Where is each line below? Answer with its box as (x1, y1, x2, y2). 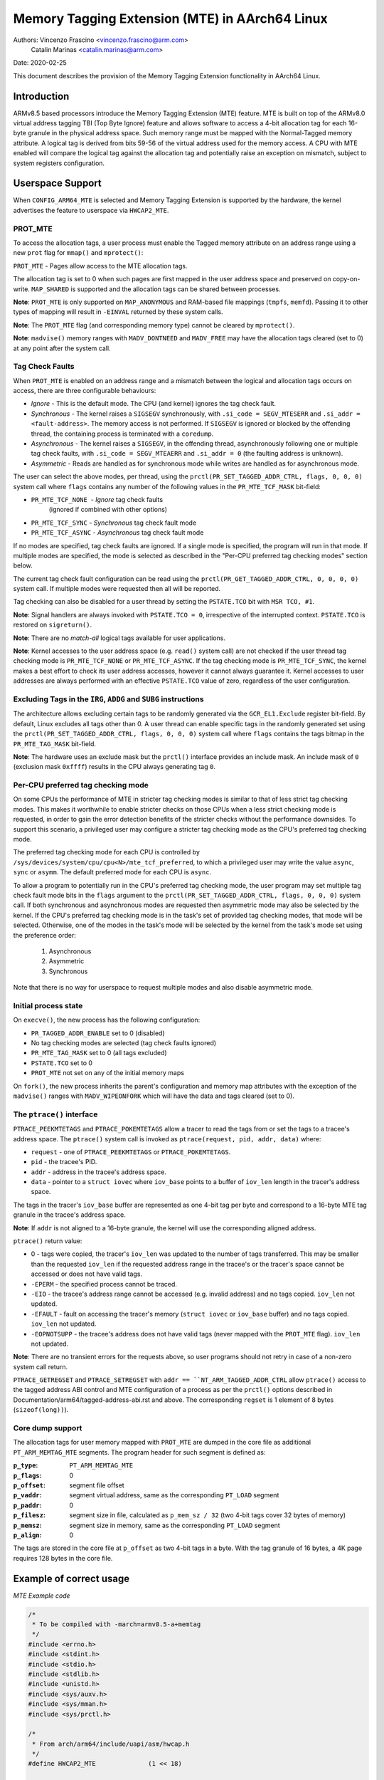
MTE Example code (13, 1591, 70, 1600)
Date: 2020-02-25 (13, 58, 67, 67)
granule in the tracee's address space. (13, 1210, 126, 1219)
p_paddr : (13, 1501, 42, 1509)
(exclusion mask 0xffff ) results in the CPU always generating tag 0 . (13, 763, 216, 771)
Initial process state (13, 1000, 83, 1010)
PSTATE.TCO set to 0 (31, 1058, 92, 1067)
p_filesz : (13, 1511, 46, 1519)
